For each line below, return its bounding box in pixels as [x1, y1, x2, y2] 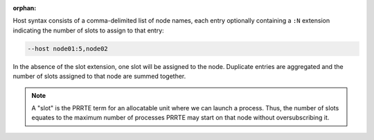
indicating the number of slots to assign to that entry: [12, 26, 164, 34]
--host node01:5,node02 [27, 45, 109, 52]
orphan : [12, 4, 37, 12]
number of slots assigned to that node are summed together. [12, 72, 186, 81]
